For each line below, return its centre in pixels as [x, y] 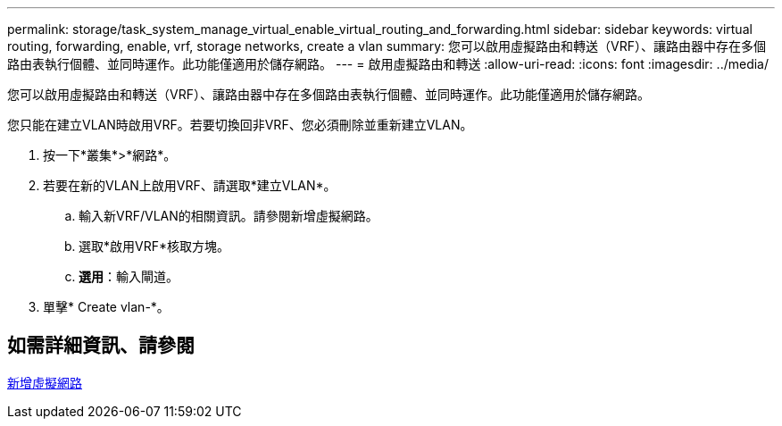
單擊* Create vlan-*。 [106, 307]
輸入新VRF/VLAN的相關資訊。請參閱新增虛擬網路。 [229, 216]
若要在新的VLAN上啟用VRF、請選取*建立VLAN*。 [190, 185]
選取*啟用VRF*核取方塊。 [154, 246]
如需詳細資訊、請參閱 [101, 346]
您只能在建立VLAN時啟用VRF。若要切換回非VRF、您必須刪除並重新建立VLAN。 [240, 125]
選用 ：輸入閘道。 [129, 276]
